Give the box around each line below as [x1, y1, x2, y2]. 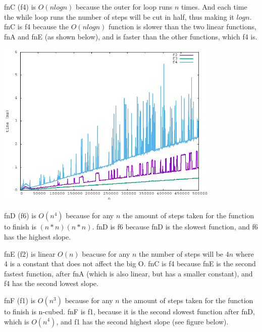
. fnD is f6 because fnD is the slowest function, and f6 [92, 221, 258, 232]
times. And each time [181, 2, 247, 12]
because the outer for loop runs [76, 2, 173, 12]
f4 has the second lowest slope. [4, 278, 98, 289]
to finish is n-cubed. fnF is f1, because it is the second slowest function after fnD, [4, 306, 255, 316]
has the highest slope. [4, 231, 71, 242]
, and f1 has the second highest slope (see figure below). [56, 316, 229, 326]
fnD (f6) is [4, 210, 36, 221]
